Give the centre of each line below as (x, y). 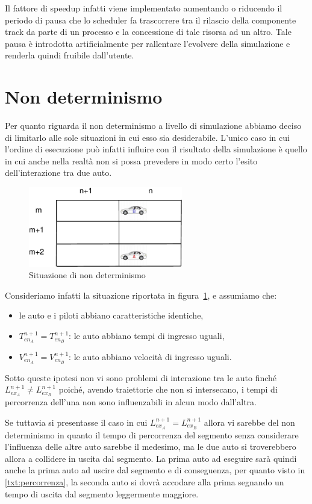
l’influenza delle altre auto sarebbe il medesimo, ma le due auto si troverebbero (151, 446)
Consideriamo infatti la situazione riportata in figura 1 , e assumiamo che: (141, 295)
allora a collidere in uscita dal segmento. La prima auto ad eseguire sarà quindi (151, 458)
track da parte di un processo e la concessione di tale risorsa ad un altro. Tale (148, 32)
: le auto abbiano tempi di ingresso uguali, (147, 336)
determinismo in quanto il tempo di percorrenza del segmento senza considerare (152, 434)
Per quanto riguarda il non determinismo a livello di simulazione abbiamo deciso (153, 126)
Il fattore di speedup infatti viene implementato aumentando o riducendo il (144, 8)
